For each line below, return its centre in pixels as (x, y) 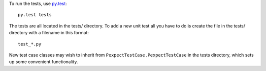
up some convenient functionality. (44, 62)
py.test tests (35, 15)
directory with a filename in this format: (49, 33)
